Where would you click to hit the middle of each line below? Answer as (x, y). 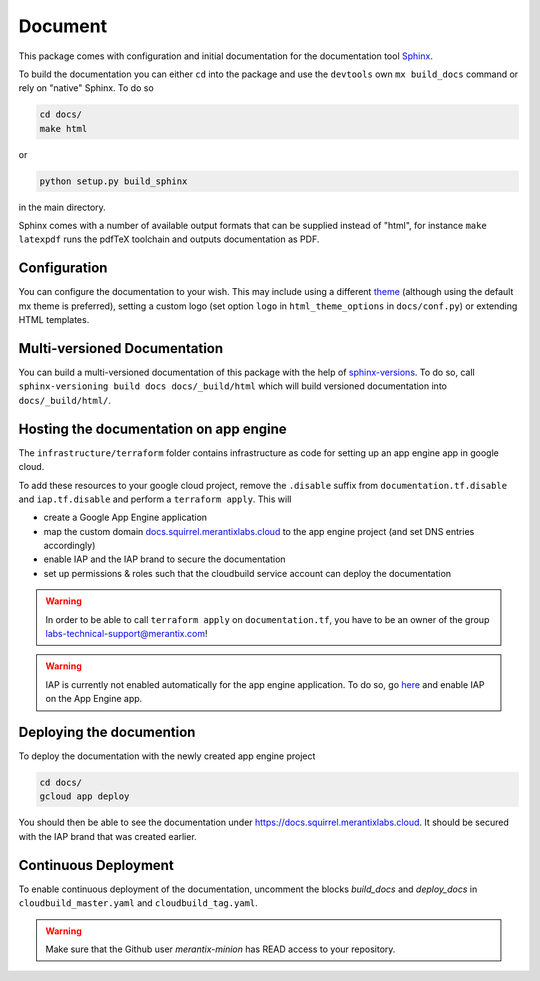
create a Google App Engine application (125, 517)
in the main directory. (62, 207)
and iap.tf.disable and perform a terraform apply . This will (155, 499)
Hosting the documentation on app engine (152, 428)
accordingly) (69, 546)
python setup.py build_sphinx (113, 181)
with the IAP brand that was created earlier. (107, 836)
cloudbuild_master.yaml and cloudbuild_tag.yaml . (138, 903)
